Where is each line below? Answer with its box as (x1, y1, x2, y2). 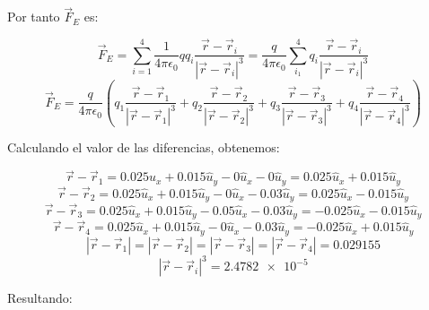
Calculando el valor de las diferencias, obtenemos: (7, 138, 280, 157)
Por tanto (7, 7, 60, 26)
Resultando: (7, 288, 73, 307)
